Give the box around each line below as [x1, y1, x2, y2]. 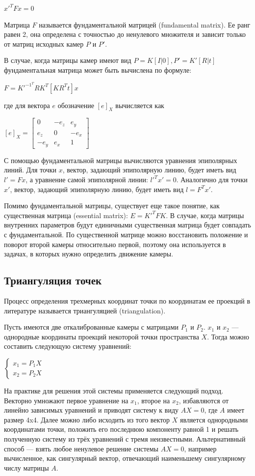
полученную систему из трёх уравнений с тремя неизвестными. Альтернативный [4, 433, 246, 444]
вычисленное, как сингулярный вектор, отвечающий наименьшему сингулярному [4, 453, 246, 463]
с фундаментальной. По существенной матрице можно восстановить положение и [4, 229, 248, 240]
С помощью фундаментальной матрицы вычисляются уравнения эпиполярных [4, 155, 237, 165]
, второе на [137, 395, 170, 405]
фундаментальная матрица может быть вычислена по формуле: [4, 64, 192, 75]
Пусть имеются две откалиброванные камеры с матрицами [4, 322, 179, 332]
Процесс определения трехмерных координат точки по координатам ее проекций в [4, 296, 251, 306]
